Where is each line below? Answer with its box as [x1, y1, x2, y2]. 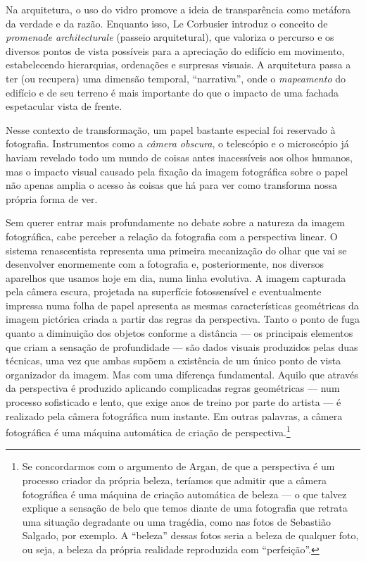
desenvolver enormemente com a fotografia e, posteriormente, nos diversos [6, 257, 324, 271]
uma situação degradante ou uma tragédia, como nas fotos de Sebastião [22, 514, 332, 529]
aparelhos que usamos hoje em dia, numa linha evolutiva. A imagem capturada [6, 270, 346, 285]
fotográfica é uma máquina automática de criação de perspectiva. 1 [6, 423, 291, 439]
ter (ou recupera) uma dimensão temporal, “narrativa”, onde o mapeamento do [6, 70, 346, 85]
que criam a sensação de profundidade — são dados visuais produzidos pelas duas [6, 339, 358, 354]
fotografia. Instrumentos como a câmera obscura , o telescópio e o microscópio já [6, 136, 349, 151]
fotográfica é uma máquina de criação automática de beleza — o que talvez [22, 486, 347, 501]
